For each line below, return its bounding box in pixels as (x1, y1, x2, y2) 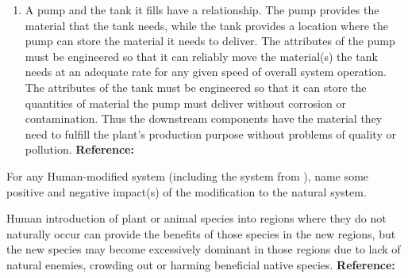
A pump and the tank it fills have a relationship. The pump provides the (25, 2, 379, 17)
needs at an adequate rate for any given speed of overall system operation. (25, 63, 387, 80)
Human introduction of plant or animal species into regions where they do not (6, 210, 387, 227)
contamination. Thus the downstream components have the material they (25, 110, 383, 127)
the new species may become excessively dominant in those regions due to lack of (6, 241, 401, 257)
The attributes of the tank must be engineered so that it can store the (25, 78, 367, 95)
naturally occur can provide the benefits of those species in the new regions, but (6, 225, 396, 242)
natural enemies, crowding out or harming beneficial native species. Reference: (6, 256, 395, 272)
